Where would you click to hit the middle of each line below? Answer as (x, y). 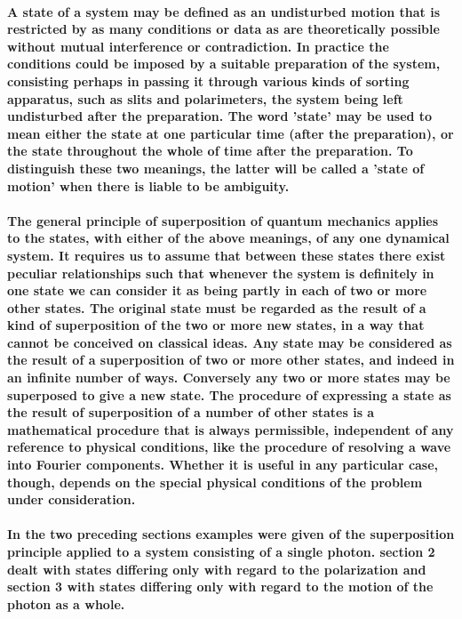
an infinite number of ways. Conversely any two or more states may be (229, 378)
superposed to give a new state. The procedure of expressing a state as (229, 394)
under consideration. (72, 499)
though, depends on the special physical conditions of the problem (215, 482)
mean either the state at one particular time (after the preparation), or (231, 133)
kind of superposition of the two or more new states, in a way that (216, 325)
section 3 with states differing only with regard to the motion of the (220, 587)
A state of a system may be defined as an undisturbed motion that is (224, 11)
